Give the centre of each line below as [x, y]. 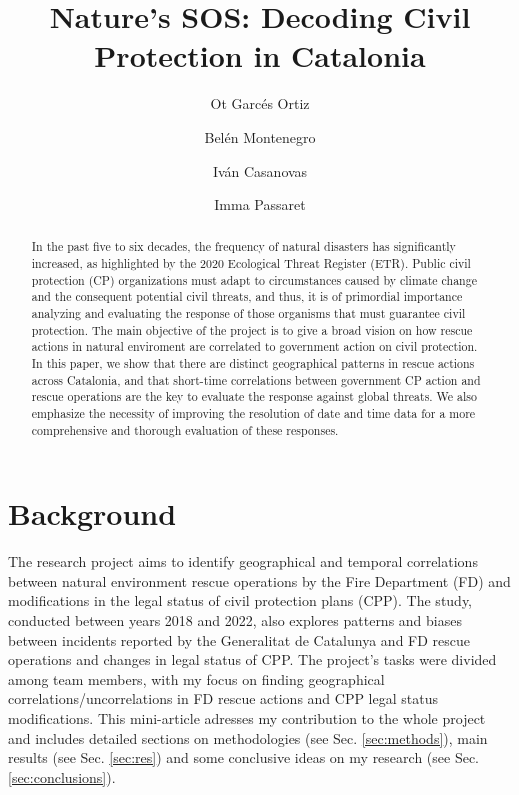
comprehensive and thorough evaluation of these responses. [185, 429]
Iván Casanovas [260, 170]
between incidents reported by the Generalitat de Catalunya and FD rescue [239, 639]
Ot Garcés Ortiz [260, 103]
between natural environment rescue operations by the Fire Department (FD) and [259, 580]
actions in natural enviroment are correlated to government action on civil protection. [254, 346]
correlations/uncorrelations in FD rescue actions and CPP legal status [223, 698]
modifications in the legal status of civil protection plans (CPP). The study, [240, 600]
